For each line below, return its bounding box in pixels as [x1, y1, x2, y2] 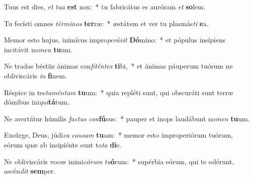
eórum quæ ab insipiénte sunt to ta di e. [4, 139, 122, 149]
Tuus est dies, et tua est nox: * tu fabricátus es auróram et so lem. [4, 1, 206, 11]
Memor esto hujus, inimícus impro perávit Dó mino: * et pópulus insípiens [4, 35, 225, 45]
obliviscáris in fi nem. [4, 70, 67, 80]
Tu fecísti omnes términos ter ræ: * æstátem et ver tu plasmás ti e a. [4, 18, 209, 28]
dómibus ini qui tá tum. [4, 97, 70, 107]
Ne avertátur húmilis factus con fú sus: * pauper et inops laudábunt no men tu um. [4, 113, 250, 123]
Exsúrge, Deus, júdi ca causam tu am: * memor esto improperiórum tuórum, [4, 130, 233, 140]
